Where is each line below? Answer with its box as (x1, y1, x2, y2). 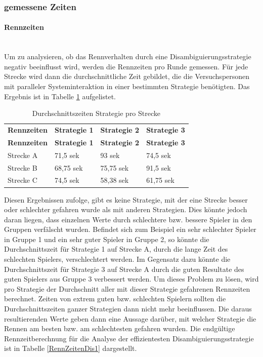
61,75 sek (146, 175, 174, 185)
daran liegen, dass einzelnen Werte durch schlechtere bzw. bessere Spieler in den (4, 214, 252, 224)
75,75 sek (100, 162, 129, 173)
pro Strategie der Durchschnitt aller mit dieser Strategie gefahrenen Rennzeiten (4, 283, 250, 294)
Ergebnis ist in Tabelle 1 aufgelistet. (4, 91, 116, 101)
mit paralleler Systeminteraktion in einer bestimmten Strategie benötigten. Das (4, 81, 250, 92)
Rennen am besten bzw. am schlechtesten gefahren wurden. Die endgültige (4, 323, 235, 334)
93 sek (100, 149, 120, 160)
